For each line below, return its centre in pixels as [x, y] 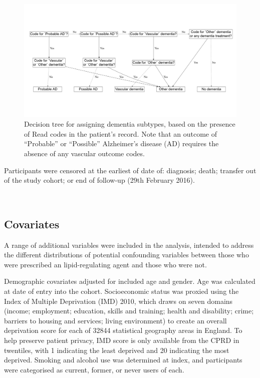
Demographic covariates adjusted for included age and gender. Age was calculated [130, 281]
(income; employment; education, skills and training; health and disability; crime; [129, 311]
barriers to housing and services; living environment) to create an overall [115, 320]
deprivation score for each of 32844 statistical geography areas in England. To [123, 330]
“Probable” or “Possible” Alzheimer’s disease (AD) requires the [121, 143]
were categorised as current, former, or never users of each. [94, 369]
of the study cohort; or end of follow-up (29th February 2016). [99, 180]
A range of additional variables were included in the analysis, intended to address [129, 245]
